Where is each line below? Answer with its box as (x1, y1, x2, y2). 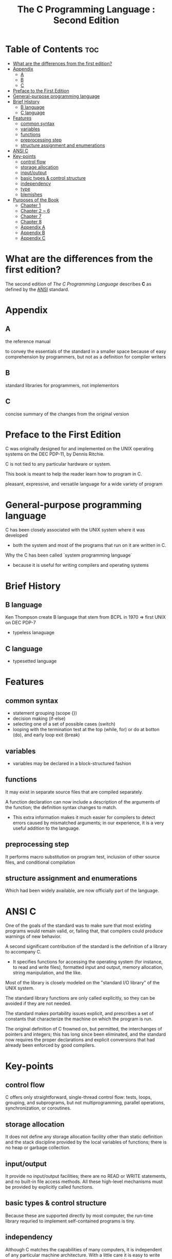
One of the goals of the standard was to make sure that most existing (5, 923, 151, 929)
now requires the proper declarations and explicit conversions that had (5, 1037, 155, 1043)
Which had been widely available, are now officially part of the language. (5, 887, 159, 894)
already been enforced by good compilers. (5, 1042, 96, 1048)
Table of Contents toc (5, 44, 99, 55)
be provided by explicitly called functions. (5, 1184, 94, 1190)
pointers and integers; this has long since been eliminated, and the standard (5, 1031, 166, 1038)
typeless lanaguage (12, 629, 55, 636)
